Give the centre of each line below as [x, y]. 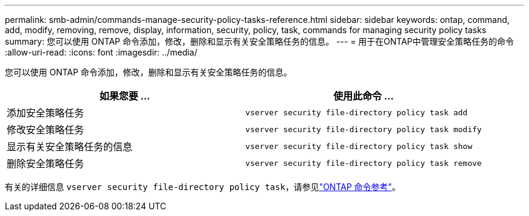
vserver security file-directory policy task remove [364, 163]
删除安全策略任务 [46, 164]
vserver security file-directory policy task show [359, 146]
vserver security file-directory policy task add [357, 112]
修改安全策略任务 [46, 130]
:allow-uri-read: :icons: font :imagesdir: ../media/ [101, 52]
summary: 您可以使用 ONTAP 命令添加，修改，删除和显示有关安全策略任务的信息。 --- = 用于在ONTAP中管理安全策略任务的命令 [260, 41]
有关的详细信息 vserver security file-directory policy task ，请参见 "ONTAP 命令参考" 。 [203, 187]
